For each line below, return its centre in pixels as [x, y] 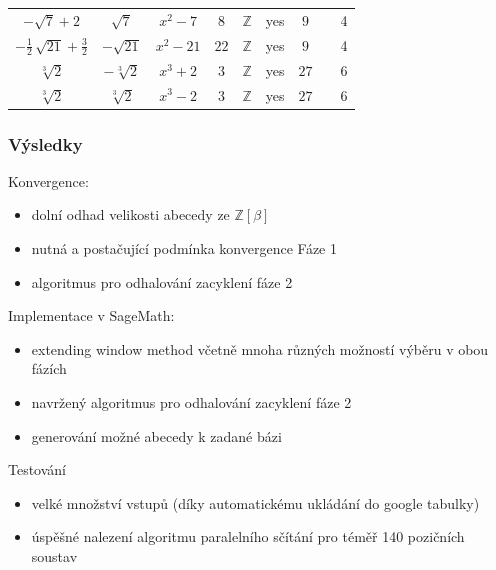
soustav [54, 555]
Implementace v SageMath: [91, 315]
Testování [37, 469]
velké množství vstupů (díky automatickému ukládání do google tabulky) [255, 502]
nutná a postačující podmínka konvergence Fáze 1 [184, 248]
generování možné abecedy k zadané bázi [156, 435]
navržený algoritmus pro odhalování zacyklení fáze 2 [191, 401]
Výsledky [45, 143]
